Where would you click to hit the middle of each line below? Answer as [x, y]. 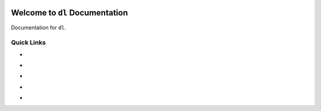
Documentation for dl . [39, 27]
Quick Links [28, 43]
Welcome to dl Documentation [69, 13]
